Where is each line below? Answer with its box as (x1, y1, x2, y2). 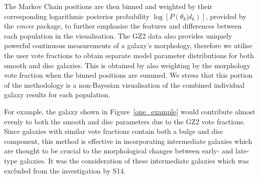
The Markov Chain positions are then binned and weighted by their (4, 1, 212, 11)
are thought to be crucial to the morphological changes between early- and (4, 145, 233, 156)
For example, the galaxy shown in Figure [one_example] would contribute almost (4, 106, 255, 116)
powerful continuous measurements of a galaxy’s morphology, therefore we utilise (4, 40, 252, 51)
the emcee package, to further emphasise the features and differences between (4, 21, 242, 31)
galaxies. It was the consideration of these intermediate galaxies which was (20, 155, 249, 165)
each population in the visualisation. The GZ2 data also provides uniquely (4, 30, 232, 41)
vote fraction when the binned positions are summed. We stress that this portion (4, 70, 252, 80)
